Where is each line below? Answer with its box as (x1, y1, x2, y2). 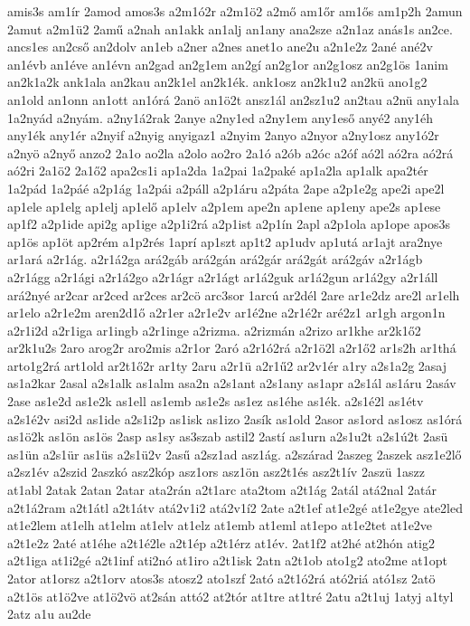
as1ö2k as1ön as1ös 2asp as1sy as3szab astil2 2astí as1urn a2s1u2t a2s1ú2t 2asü (7, 427, 448, 446)
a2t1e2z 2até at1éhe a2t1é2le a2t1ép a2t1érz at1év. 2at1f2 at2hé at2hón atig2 (7, 533, 435, 552)
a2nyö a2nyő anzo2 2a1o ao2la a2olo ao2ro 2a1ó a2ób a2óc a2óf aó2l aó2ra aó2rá (7, 143, 454, 162)
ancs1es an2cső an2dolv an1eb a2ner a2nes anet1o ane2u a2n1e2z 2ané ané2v (7, 37, 433, 56)
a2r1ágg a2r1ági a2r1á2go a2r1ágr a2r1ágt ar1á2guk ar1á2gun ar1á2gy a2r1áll (7, 267, 438, 286)
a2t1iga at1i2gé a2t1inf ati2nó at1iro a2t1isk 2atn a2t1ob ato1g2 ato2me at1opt (7, 551, 448, 570)
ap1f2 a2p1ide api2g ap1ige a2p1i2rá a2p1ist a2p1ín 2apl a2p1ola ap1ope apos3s (7, 214, 450, 233)
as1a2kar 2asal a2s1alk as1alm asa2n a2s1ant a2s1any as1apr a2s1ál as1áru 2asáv (7, 374, 456, 393)
